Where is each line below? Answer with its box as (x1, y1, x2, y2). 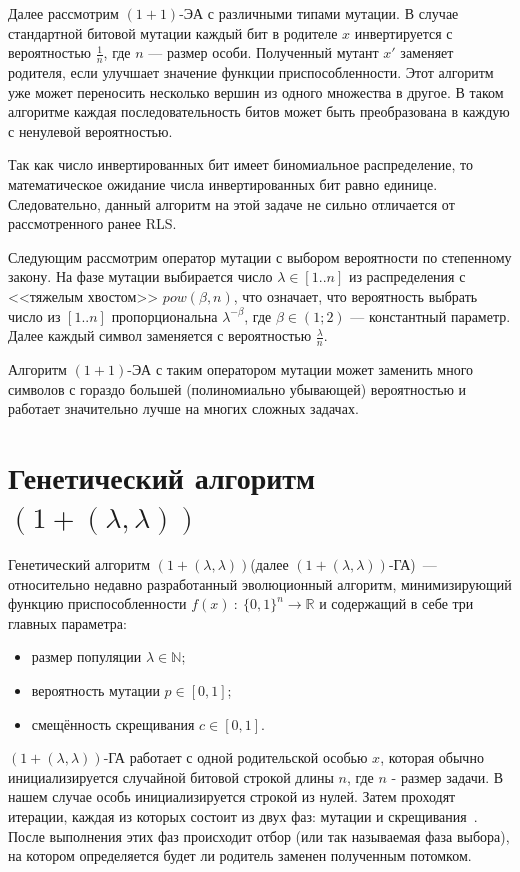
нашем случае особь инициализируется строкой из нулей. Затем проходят (8, 786, 456, 807)
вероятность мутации (31, 680, 160, 701)
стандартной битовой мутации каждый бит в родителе (8, 22, 338, 43)
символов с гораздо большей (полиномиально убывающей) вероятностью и (8, 378, 467, 399)
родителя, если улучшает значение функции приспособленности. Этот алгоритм (8, 62, 494, 83)
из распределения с (348, 266, 466, 287)
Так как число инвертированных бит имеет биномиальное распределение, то (8, 154, 473, 175)
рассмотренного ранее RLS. (8, 213, 177, 234)
